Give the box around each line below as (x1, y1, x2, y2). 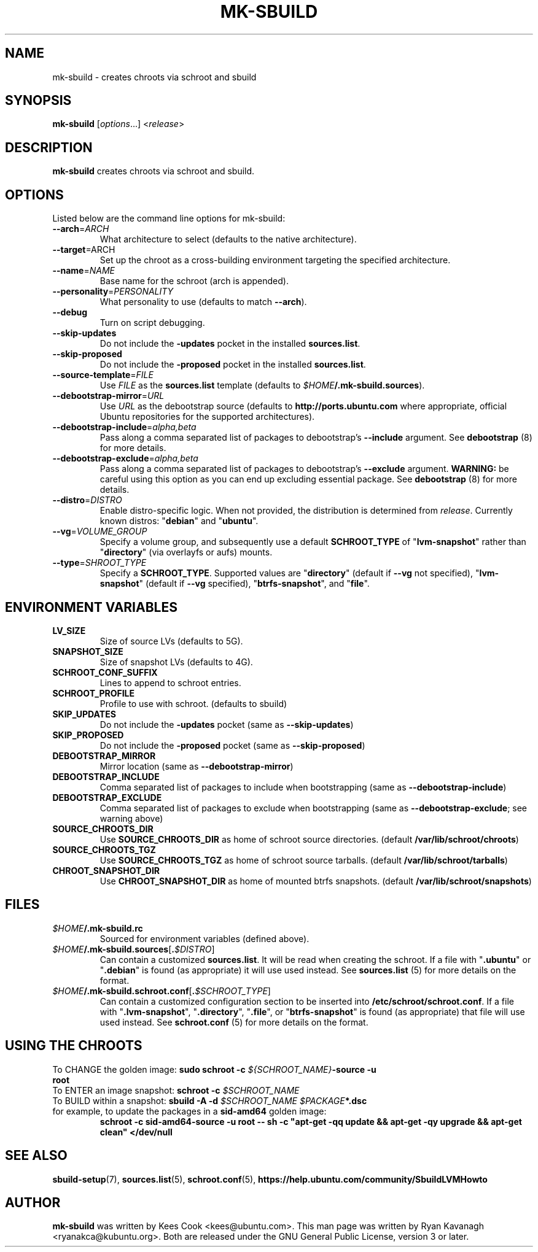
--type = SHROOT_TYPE (52, 557, 147, 568)
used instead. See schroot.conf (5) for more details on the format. (99, 1016, 368, 1027)
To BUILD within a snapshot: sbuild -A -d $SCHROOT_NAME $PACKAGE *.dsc (52, 1095, 367, 1106)
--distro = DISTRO (52, 495, 122, 506)
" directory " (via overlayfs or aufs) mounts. (99, 547, 273, 558)
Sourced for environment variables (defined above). (99, 933, 310, 944)
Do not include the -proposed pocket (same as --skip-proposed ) (99, 740, 365, 751)
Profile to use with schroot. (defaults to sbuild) (99, 698, 287, 709)
